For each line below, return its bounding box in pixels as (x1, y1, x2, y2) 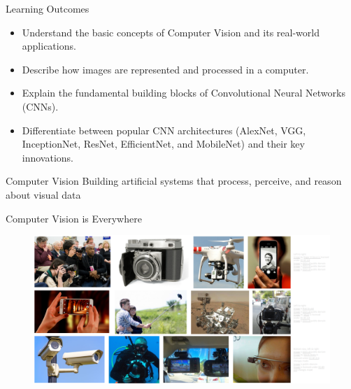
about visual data (6, 187, 81, 201)
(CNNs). (22, 99, 59, 113)
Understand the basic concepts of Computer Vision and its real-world (22, 24, 320, 39)
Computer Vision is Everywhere (6, 211, 142, 225)
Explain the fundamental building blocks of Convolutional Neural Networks (22, 85, 345, 100)
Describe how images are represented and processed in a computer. (22, 62, 309, 76)
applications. (22, 38, 76, 53)
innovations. (22, 150, 74, 164)
